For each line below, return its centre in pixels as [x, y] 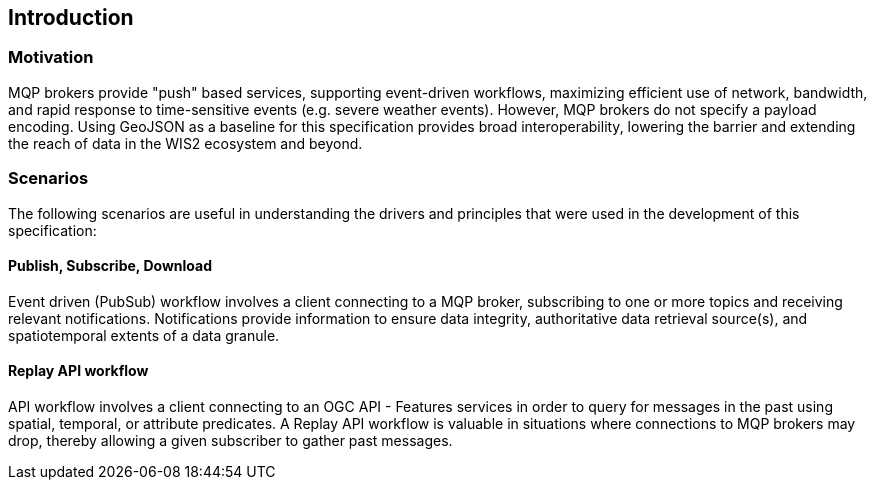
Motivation [51, 57]
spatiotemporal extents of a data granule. [144, 335]
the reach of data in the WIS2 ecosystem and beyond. [185, 143]
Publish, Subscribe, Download [110, 266]
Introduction [71, 17]
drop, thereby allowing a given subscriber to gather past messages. [230, 440]
